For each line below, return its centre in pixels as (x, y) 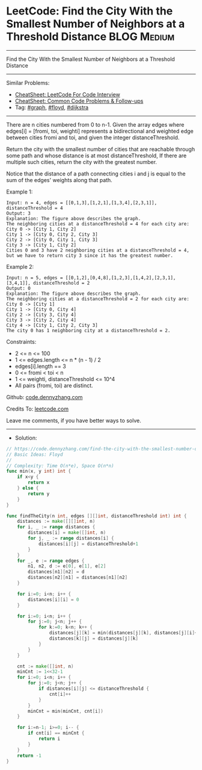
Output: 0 (19, 288)
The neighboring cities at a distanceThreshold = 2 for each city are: (98, 299)
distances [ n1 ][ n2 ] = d (56, 572)
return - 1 (29, 756)
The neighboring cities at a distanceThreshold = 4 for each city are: (98, 224)
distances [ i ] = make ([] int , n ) (67, 533)
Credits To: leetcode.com (38, 409)
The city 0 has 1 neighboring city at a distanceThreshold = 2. (88, 330)
